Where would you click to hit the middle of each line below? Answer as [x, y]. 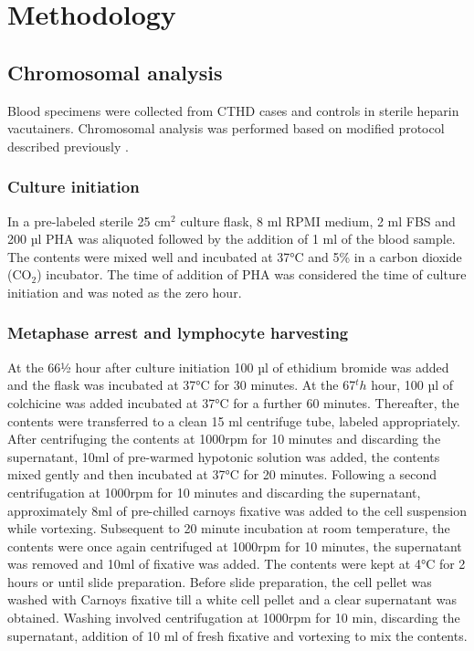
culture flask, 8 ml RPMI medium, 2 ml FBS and [318, 220]
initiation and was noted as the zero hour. [125, 292]
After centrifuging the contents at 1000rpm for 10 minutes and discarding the [224, 439]
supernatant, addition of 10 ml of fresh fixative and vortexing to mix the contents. [237, 635]
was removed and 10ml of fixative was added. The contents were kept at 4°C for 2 [237, 564]
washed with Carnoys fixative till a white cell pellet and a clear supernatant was [232, 599]
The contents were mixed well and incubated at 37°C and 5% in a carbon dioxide [235, 256]
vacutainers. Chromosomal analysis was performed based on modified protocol [226, 128]
